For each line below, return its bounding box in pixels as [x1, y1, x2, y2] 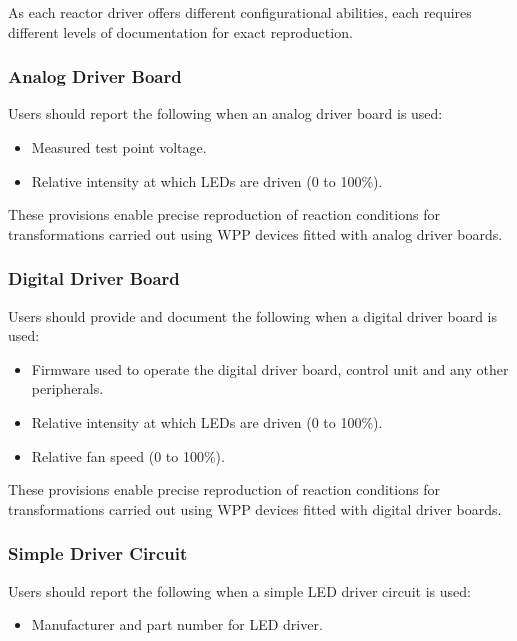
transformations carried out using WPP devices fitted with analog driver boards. [8, 223, 503, 244]
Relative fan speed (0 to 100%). [31, 445, 225, 466]
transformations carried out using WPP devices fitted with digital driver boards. [8, 498, 502, 519]
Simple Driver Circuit [8, 541, 188, 566]
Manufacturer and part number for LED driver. [31, 614, 323, 635]
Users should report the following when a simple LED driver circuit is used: [8, 580, 471, 601]
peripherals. [31, 378, 104, 399]
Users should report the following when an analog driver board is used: [8, 103, 443, 124]
